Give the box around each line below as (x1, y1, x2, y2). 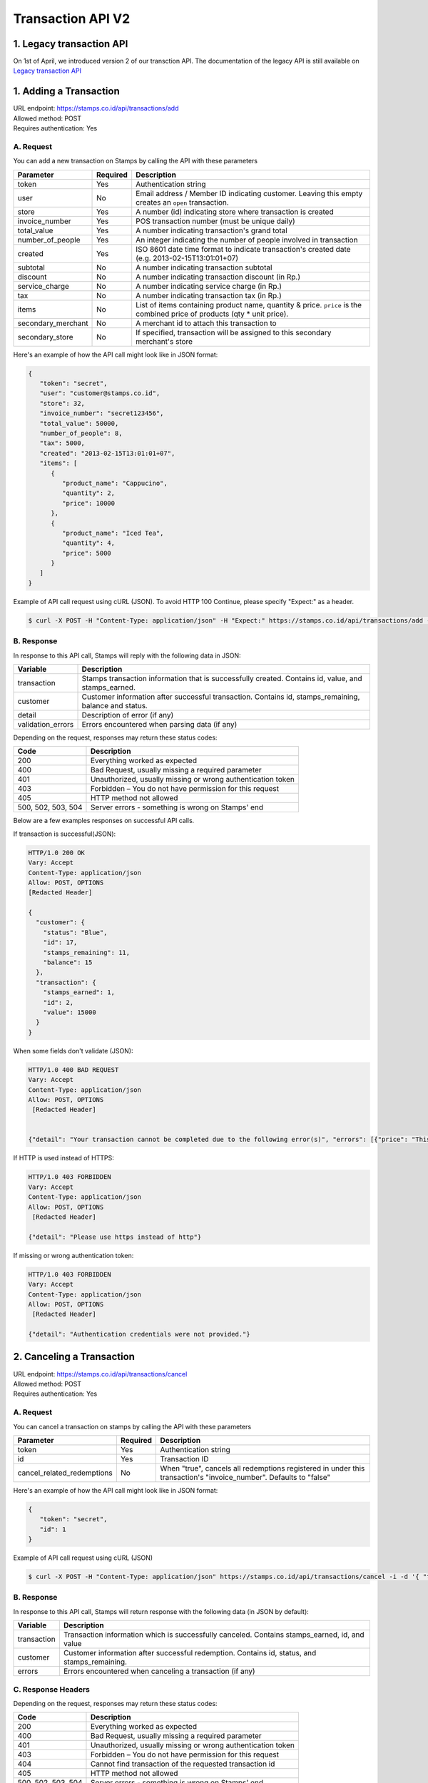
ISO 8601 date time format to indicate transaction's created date (136, 244, 351, 254)
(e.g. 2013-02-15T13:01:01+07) (136, 253, 239, 263)
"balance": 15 (43, 959, 93, 966)
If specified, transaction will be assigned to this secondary (136, 327, 332, 337)
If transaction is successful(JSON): (13, 829, 116, 838)
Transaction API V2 (13, 11, 131, 26)
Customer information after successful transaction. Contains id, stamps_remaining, (81, 692, 360, 702)
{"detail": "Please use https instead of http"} (28, 1232, 202, 1241)
